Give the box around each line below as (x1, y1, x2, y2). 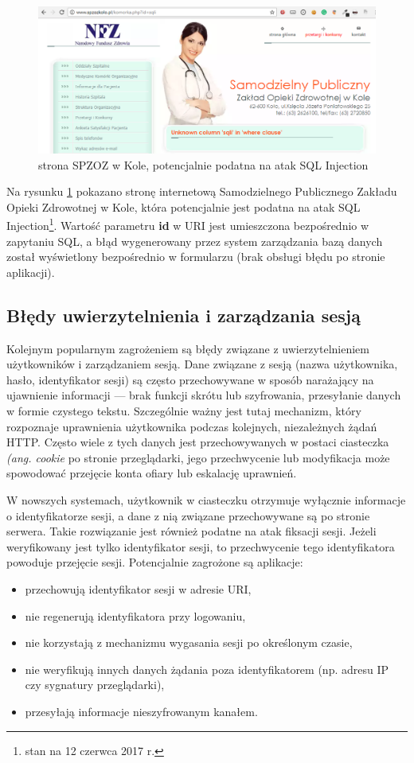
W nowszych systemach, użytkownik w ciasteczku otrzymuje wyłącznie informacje (6, 492, 406, 508)
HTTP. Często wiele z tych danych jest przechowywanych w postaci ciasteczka (6, 434, 389, 450)
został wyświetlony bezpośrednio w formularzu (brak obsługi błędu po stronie (6, 248, 385, 265)
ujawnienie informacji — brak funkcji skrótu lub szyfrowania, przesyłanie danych (6, 387, 401, 403)
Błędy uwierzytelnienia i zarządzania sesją (6, 302, 361, 327)
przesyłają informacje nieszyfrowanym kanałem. (25, 703, 258, 719)
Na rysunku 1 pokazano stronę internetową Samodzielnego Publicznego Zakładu (6, 183, 397, 200)
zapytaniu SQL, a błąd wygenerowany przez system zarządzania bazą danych (6, 232, 383, 249)
